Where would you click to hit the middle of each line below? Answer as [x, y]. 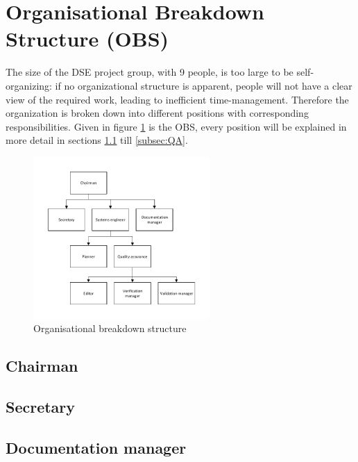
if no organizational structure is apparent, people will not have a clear [204, 85]
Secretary [41, 407]
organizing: [29, 85]
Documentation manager [96, 447]
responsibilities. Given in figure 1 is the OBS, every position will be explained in [176, 126]
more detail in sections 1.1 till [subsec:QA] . [97, 140]
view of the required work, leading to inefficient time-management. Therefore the [177, 99]
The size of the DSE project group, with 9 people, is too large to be [150, 72]
